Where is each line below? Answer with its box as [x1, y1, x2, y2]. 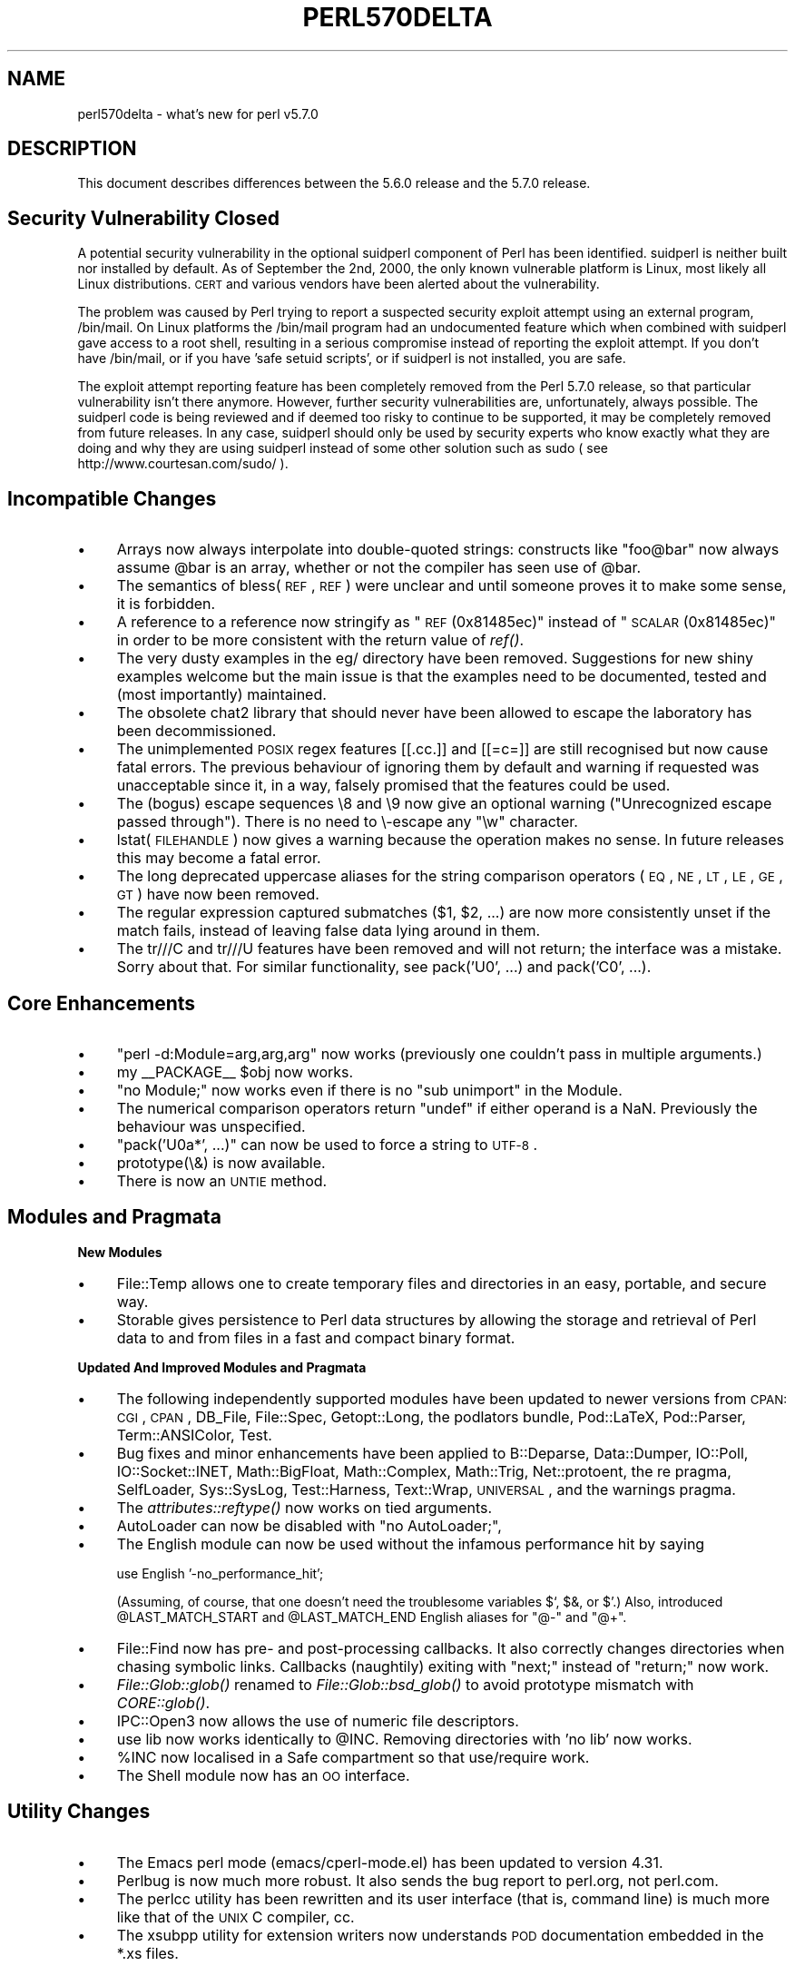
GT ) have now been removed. [116, 885, 319, 904]
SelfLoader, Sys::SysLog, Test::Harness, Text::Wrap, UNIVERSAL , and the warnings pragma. [116, 1479, 736, 1499]
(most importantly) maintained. [116, 685, 327, 704]
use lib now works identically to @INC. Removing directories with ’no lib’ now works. [116, 1729, 692, 1748]
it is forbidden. [116, 595, 216, 614]
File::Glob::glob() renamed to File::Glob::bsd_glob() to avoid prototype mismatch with [116, 1675, 694, 1694]
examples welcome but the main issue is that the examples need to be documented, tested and [116, 667, 767, 686]
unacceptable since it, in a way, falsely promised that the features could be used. [116, 776, 671, 795]
